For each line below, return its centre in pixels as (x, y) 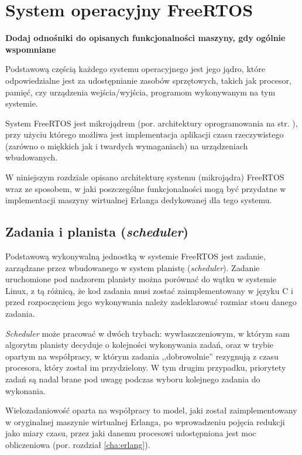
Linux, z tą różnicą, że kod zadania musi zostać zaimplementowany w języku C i (149, 290)
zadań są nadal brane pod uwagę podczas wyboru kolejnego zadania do (133, 379)
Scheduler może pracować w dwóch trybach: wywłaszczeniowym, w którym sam (147, 333)
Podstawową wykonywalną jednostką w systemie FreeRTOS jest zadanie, (135, 256)
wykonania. (25, 390)
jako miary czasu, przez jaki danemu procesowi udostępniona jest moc (131, 433)
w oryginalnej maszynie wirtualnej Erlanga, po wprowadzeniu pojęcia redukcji (145, 421)
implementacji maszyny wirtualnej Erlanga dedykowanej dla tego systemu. (139, 200)
